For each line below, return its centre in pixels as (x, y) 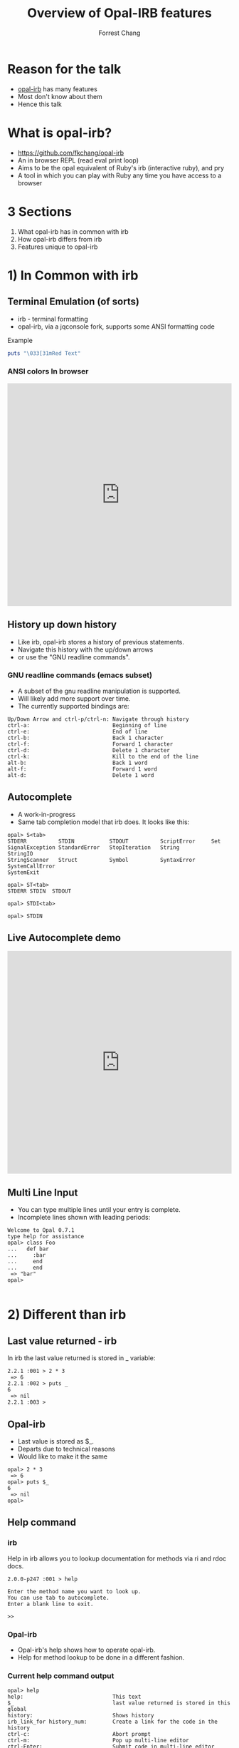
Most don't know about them (60, 96)
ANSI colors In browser (48, 371)
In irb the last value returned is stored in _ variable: (81, 1358)
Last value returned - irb (62, 1341)
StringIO (20, 853)
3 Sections (40, 211)
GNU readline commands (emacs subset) (80, 675)
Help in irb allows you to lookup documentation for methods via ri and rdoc (117, 1558)
